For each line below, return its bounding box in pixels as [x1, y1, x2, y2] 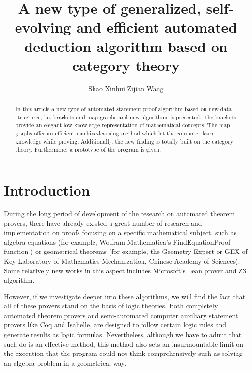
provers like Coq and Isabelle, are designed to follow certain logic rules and [4, 320, 226, 330]
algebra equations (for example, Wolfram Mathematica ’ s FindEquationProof [4, 236, 231, 247]
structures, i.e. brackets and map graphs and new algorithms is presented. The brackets [15, 113, 236, 121]
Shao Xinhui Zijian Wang [88, 83, 164, 93]
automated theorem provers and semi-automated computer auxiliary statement [4, 310, 238, 320]
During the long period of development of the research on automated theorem [4, 208, 235, 218]
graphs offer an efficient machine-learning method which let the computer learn [15, 129, 215, 137]
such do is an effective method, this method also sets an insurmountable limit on [4, 338, 244, 349]
